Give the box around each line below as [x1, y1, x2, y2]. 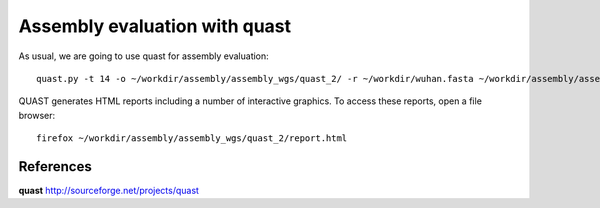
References [18, 158, 92, 175]
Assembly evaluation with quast [18, 15, 292, 37]
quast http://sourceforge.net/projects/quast [18, 185, 200, 197]
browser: [18, 109, 56, 121]
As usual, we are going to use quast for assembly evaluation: [18, 50, 269, 62]
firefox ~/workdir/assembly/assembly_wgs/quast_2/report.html [36, 133, 348, 144]
